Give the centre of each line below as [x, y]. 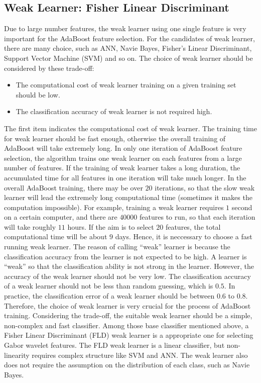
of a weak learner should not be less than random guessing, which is [109, 286]
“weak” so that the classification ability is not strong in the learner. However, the [129, 266]
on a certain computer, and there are [61, 217]
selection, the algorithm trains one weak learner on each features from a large [123, 158]
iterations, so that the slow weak [205, 187]
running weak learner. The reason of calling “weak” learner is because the [117, 247]
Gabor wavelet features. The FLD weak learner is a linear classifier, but [114, 345]
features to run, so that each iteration [198, 217]
